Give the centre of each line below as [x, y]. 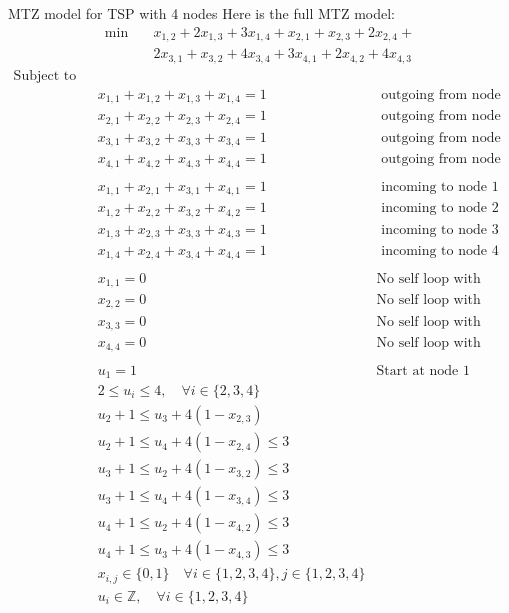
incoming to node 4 [440, 251]
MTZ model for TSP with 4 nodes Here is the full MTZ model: [201, 13]
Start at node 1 [423, 370]
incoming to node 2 [440, 208]
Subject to [45, 75]
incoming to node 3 [440, 229]
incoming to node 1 [440, 186]
